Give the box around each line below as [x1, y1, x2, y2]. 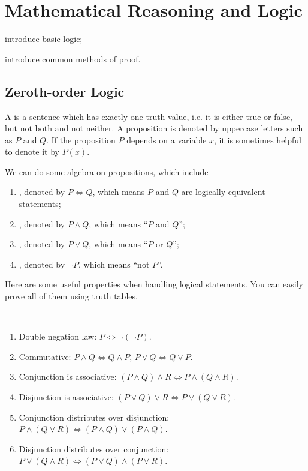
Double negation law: [19, 330, 97, 343]
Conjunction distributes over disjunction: [19, 410, 170, 423]
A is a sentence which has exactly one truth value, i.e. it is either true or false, [5, 110, 292, 122]
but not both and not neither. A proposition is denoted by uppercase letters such [5, 122, 303, 134]
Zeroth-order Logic [5, 82, 125, 100]
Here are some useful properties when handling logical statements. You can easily [5, 278, 303, 290]
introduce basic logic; [5, 32, 83, 45]
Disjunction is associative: [19, 391, 114, 403]
